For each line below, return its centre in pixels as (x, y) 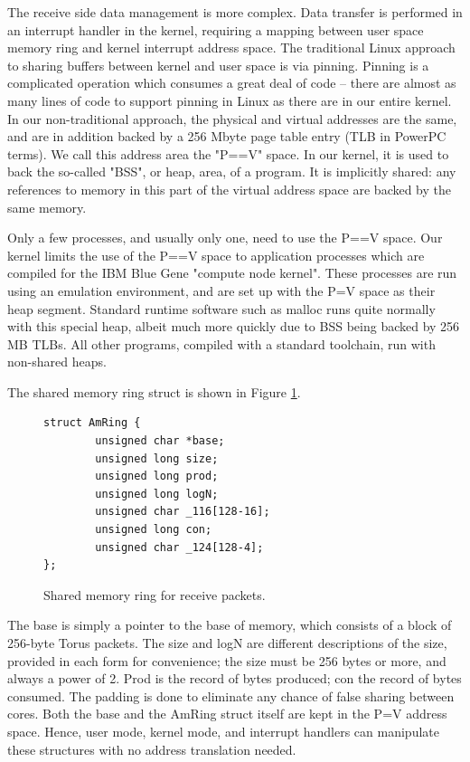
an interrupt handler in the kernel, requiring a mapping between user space (216, 29)
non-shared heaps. (57, 362)
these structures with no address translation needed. (152, 749)
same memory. (47, 207)
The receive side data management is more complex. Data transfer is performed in (235, 12)
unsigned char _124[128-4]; (179, 547)
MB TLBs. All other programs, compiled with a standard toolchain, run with (221, 343)
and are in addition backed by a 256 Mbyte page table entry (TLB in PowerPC (227, 136)
